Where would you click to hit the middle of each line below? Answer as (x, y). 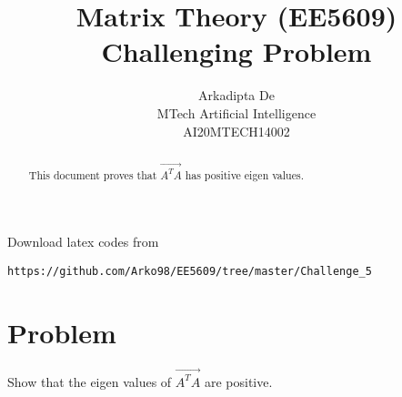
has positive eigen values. (244, 174)
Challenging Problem (236, 51)
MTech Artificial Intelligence (236, 112)
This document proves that (93, 174)
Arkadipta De (236, 95)
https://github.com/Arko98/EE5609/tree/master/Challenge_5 (190, 272)
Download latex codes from (83, 242)
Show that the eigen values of (90, 381)
